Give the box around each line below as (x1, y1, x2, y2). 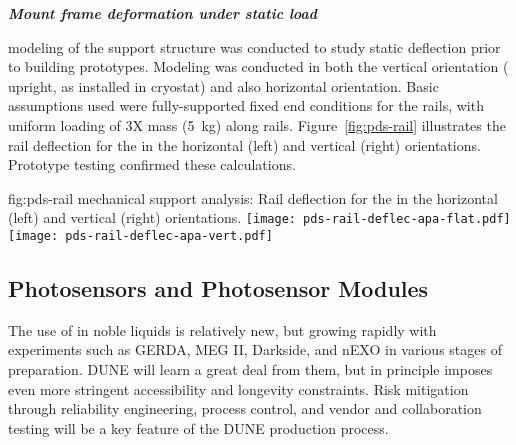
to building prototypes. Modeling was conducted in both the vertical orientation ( (8, 56, 509, 77)
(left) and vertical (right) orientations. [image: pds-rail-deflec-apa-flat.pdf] (8, 207, 511, 228)
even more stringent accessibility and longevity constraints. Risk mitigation (8, 378, 469, 399)
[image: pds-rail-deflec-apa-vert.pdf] (8, 229, 273, 243)
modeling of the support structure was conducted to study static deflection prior (8, 36, 501, 57)
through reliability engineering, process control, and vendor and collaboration (8, 398, 482, 419)
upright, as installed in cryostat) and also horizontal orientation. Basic (8, 75, 439, 96)
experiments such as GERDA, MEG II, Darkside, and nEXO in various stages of (8, 339, 502, 360)
